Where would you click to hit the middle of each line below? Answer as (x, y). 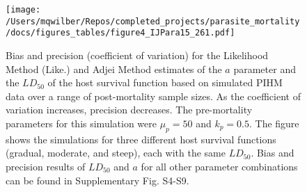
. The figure (274, 123)
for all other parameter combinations (219, 166)
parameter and (265, 69)
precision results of (46, 166)
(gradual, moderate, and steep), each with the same (116, 153)
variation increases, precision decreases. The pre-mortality (129, 110)
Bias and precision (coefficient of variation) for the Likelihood (137, 55)
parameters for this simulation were (81, 123)
